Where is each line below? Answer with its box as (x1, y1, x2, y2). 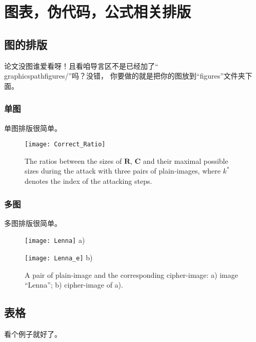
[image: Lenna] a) (25, 235, 85, 245)
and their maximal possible (143, 155, 228, 166)
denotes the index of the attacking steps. (25, 176, 152, 186)
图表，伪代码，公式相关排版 (4, 1, 191, 22)
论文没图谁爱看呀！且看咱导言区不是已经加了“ (4, 60, 159, 71)
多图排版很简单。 (4, 217, 62, 228)
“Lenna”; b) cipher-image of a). (25, 279, 123, 290)
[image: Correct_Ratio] (25, 141, 106, 148)
